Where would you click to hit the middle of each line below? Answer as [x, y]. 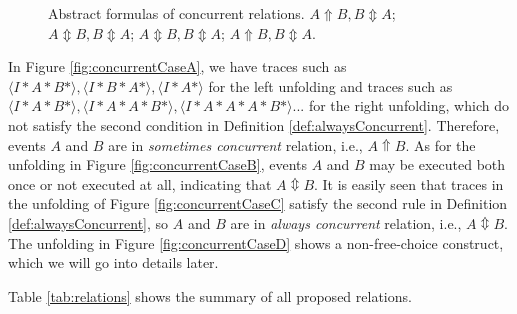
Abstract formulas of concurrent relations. [176, 13]
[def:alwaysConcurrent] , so [88, 222]
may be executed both [437, 164]
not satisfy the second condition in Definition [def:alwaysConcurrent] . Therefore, [254, 124]
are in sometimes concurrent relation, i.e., [235, 144]
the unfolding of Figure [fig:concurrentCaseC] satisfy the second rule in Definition [258, 203]
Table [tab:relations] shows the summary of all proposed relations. [210, 295]
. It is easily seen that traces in [409, 183]
